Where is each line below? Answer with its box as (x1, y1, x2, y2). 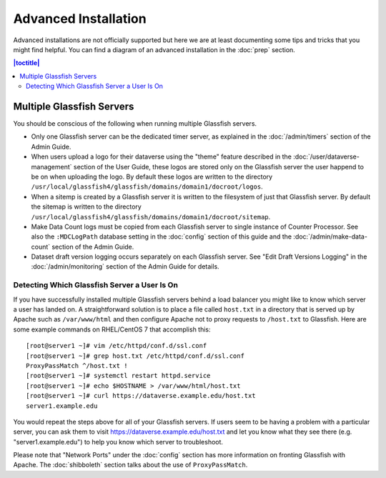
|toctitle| (13, 59, 40, 67)
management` (31, 162, 72, 171)
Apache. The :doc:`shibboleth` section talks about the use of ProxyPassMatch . (13, 461, 248, 469)
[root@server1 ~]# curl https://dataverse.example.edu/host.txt (26, 392, 257, 400)
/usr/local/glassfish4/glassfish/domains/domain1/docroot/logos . (31, 182, 264, 191)
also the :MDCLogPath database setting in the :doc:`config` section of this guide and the (31, 232, 292, 241)
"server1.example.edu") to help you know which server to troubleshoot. (13, 437, 224, 446)
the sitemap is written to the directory (31, 202, 142, 211)
